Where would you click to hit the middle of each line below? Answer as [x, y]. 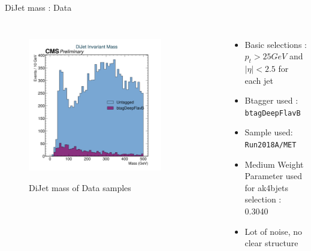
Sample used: [269, 132]
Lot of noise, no [274, 231]
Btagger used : [271, 100]
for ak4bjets [266, 187]
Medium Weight [274, 164]
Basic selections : [276, 44]
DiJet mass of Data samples [80, 187]
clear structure [271, 243]
